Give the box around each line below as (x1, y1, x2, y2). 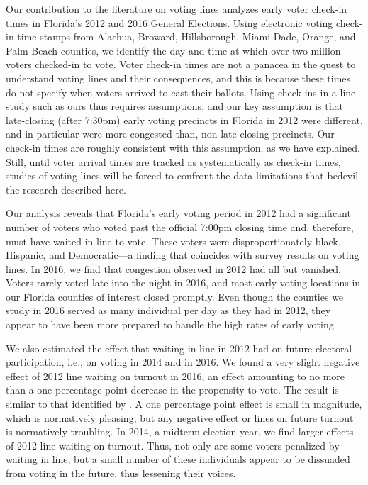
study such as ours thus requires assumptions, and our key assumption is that (6, 99, 343, 113)
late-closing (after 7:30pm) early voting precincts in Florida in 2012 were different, (6, 112, 363, 127)
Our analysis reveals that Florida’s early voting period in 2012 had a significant (6, 206, 351, 221)
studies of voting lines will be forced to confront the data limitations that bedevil (6, 168, 359, 183)
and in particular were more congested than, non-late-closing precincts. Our (6, 126, 335, 141)
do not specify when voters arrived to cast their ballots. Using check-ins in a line (6, 84, 356, 99)
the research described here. (6, 182, 126, 196)
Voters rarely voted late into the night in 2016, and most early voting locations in (6, 275, 361, 290)
